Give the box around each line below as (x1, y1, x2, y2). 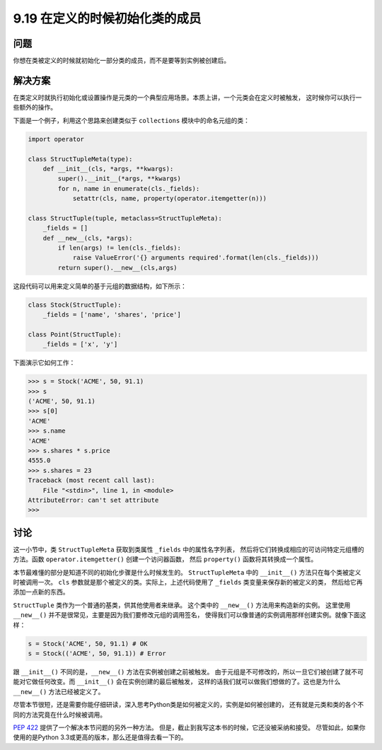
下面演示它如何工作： (13, 358, 76, 367)
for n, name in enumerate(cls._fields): (57, 184, 200, 192)
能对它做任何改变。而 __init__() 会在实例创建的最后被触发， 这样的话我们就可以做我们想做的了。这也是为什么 (13, 677, 341, 686)
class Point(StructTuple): (28, 330, 122, 339)
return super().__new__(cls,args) (57, 264, 178, 271)
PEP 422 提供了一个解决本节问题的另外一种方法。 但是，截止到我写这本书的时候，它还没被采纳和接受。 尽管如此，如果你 (13, 723, 366, 732)
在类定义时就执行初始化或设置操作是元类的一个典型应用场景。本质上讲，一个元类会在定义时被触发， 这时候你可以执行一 (13, 93, 362, 102)
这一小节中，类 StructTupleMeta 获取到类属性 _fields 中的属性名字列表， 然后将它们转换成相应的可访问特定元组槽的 (13, 545, 364, 553)
